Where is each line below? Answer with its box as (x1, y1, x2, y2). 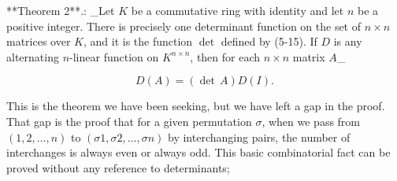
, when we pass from (262, 113, 361, 129)
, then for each (190, 48, 261, 65)
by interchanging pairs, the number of (168, 128, 351, 145)
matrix (292, 48, 325, 65)
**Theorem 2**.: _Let (6, 2, 115, 18)
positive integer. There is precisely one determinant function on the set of (6, 17, 362, 34)
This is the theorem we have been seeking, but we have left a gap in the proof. (6, 98, 385, 114)
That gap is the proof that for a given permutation (6, 113, 252, 129)
